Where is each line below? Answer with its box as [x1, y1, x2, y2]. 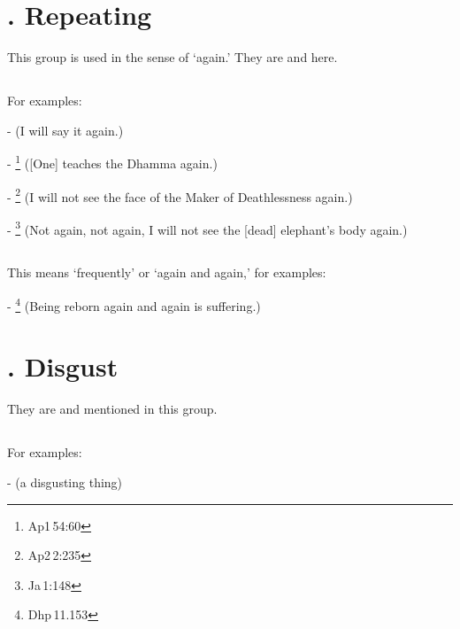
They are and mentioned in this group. [7, 400, 218, 418]
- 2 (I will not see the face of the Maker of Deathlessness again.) [7, 184, 353, 206]
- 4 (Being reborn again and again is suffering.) [7, 294, 261, 314]
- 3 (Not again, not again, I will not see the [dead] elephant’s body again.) [7, 217, 408, 238]
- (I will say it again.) [7, 120, 124, 139]
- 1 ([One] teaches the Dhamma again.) [7, 151, 218, 172]
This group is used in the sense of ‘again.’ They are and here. [7, 48, 338, 66]
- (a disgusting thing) [7, 472, 123, 491]
